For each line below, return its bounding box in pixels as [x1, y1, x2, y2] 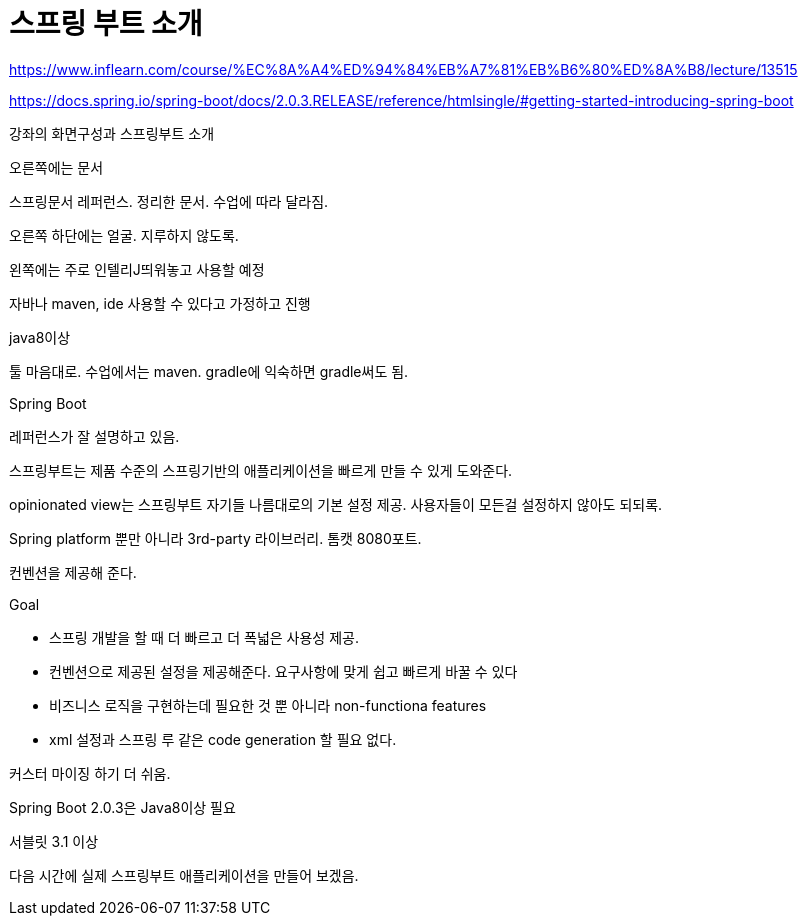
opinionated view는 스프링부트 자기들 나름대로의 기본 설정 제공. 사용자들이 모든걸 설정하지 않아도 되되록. [9, 495, 663, 513]
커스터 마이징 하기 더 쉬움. [9, 764, 171, 782]
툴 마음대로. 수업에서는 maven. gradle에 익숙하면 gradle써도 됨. [9, 362, 409, 380]
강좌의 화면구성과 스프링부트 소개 [9, 124, 215, 142]
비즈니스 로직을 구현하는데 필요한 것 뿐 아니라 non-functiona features [49, 696, 487, 714]
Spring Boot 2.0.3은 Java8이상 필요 [9, 798, 236, 816]
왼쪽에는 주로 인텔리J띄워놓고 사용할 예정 [9, 260, 265, 278]
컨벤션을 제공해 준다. [9, 563, 137, 581]
